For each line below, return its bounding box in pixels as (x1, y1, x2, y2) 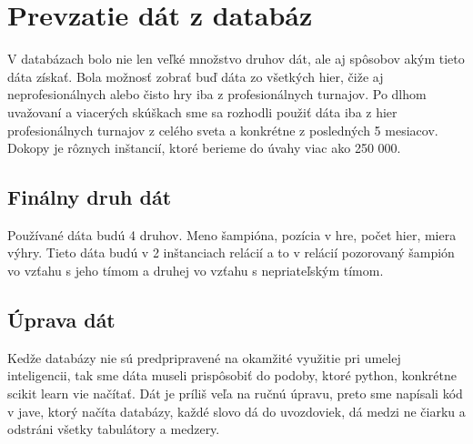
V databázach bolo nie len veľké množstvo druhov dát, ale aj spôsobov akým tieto (7, 49, 465, 68)
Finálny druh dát (7, 183, 172, 211)
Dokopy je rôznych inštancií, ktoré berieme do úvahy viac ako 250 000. (7, 138, 401, 157)
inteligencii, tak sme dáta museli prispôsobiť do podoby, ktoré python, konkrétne (7, 366, 457, 385)
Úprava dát (7, 306, 116, 334)
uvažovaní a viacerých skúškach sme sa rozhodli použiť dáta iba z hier (7, 102, 398, 121)
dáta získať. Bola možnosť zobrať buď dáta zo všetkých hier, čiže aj (7, 66, 384, 86)
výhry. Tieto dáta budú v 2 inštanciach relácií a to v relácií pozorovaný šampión (7, 243, 455, 262)
